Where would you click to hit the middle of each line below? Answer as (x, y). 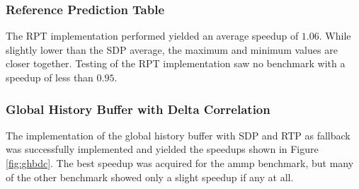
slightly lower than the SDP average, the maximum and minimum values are (172, 49)
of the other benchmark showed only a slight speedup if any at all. (150, 177)
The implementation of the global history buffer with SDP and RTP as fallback (178, 135)
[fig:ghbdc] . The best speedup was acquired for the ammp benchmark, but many (180, 163)
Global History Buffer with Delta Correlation (138, 109)
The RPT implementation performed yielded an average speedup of (152, 36)
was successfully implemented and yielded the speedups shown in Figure (162, 149)
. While (335, 36)
